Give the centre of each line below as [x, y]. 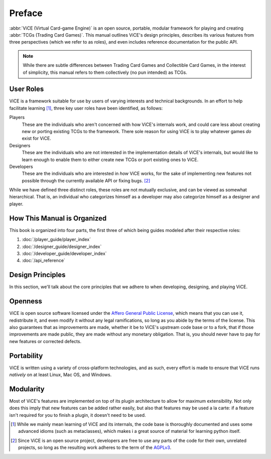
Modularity [27, 389]
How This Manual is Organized [58, 218]
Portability [26, 356]
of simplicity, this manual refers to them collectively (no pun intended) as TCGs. [105, 72]
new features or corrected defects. [45, 341]
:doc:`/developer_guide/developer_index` [64, 253]
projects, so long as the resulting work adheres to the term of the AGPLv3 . [95, 447]
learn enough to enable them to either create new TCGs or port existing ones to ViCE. [110, 159]
